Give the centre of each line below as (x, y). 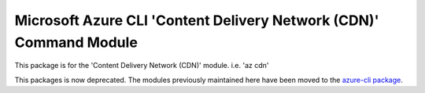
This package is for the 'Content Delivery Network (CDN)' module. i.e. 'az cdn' (142, 66)
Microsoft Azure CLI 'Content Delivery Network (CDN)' (197, 20)
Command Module (76, 42)
